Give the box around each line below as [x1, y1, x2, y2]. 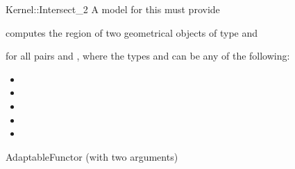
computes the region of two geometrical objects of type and [6, 25, 258, 39]
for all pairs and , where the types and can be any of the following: [6, 48, 290, 63]
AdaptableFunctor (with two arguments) [6, 149, 178, 163]
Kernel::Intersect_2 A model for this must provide [6, 2, 220, 16]
